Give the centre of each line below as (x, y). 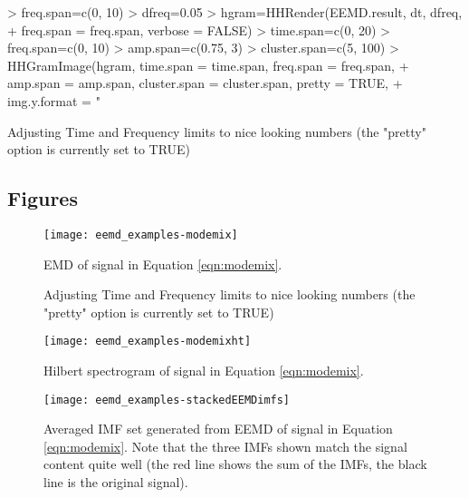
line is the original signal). (116, 482)
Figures (43, 198)
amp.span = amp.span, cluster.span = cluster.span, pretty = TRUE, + (205, 83)
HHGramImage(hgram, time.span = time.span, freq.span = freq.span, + (208, 65)
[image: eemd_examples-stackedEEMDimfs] (167, 400)
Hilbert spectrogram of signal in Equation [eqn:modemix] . (204, 371)
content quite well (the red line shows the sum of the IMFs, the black (235, 464)
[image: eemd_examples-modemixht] (148, 342)
